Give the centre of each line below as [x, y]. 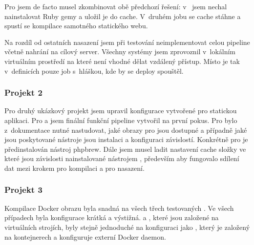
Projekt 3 [23, 190]
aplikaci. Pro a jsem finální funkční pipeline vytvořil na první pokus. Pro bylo [121, 120]
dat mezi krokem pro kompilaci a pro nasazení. [74, 168]
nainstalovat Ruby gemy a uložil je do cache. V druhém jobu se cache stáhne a [123, 16]
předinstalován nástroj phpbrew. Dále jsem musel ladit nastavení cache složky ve [125, 149]
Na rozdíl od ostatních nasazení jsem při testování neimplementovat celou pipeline [127, 42]
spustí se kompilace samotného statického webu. [76, 26]
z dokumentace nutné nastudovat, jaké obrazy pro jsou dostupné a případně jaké [126, 130]
